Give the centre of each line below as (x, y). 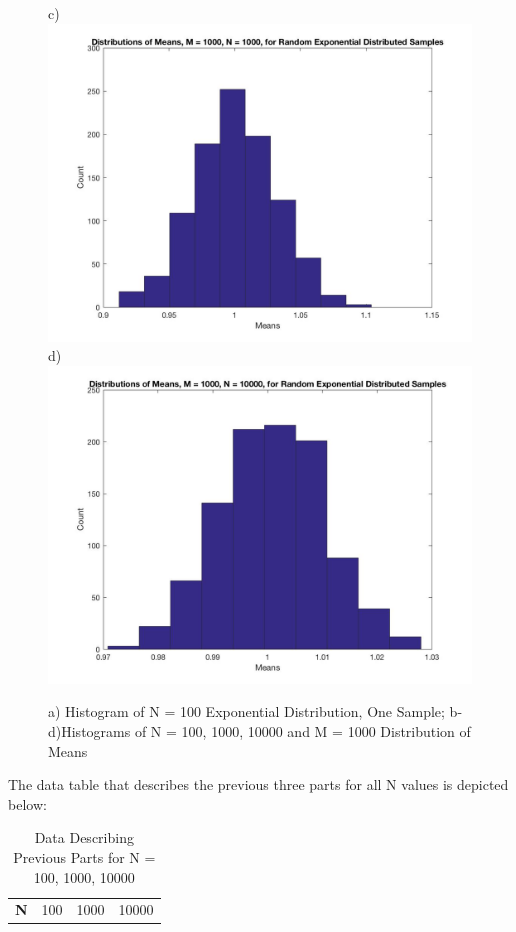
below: (27, 803)
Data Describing (84, 837)
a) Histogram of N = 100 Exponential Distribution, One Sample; (246, 711)
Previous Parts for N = (84, 856)
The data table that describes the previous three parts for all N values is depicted (258, 784)
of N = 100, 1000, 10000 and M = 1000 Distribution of (302, 730)
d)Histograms (89, 730)
